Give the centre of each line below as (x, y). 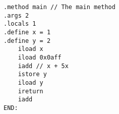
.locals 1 (20, 24)
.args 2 (16, 15)
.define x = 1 (27, 32)
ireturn (31, 91)
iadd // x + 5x (43, 66)
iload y (31, 82)
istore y (32, 74)
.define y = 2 (27, 41)
